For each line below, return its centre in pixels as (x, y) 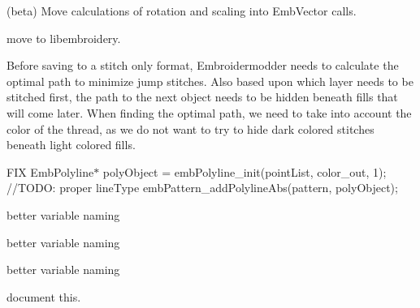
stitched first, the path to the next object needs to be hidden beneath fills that (202, 97)
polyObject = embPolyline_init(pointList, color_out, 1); (245, 171)
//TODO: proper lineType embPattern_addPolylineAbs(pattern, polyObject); (202, 188)
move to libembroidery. (64, 38)
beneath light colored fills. (71, 145)
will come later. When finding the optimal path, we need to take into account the (209, 112)
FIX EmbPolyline (50, 171)
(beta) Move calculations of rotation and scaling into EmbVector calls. (182, 11)
